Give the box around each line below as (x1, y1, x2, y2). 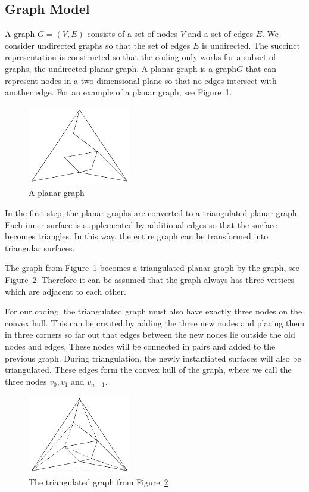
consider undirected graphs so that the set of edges (5, 39, 191, 51)
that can (245, 62, 277, 74)
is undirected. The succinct (201, 39, 300, 51)
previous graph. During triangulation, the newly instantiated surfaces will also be (5, 351, 301, 364)
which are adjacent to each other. (5, 285, 126, 297)
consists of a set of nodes (87, 27, 178, 40)
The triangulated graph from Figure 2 (29, 476, 168, 488)
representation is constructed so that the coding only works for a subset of (5, 51, 276, 63)
